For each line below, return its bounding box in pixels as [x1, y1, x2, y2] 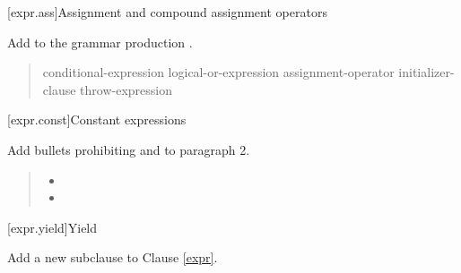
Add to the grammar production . [7, 32, 193, 51]
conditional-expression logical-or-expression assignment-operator [42, 63, 395, 81]
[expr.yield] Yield [7, 218, 98, 236]
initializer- [398, 63, 455, 81]
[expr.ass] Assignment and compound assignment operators [7, 3, 327, 21]
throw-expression [80, 80, 172, 98]
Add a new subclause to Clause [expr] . [7, 248, 218, 267]
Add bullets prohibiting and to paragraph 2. [7, 140, 250, 158]
